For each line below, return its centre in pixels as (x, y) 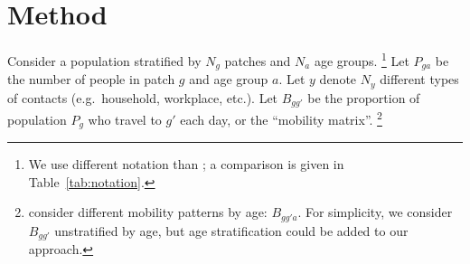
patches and (258, 60)
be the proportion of (364, 97)
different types (419, 79)
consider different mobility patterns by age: (148, 212)
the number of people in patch (91, 79)
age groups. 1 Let (362, 59)
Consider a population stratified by (104, 60)
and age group (229, 79)
